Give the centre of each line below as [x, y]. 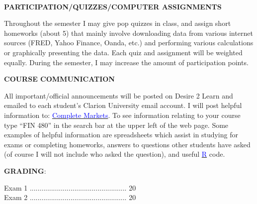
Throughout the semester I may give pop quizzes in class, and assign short [118, 23]
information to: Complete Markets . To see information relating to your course [122, 115]
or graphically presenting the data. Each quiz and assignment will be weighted [123, 52]
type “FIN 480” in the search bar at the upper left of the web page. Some [116, 125]
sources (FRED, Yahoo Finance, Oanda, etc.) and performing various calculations [129, 43]
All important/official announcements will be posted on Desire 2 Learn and [119, 95]
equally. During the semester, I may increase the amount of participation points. [126, 62]
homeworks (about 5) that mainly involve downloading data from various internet [128, 33]
